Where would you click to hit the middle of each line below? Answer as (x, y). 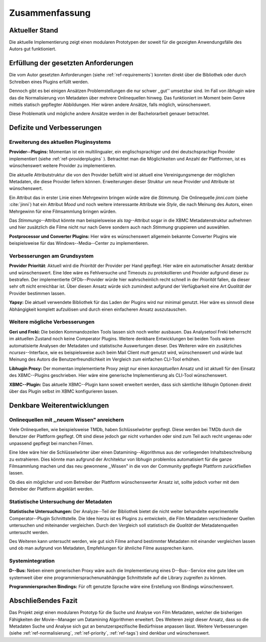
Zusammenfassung (50, 13)
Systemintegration (32, 561)
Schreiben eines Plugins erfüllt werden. (49, 82)
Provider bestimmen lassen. (37, 293)
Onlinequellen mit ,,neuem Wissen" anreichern (66, 420)
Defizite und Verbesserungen (55, 128)
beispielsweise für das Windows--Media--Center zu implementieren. (79, 243)
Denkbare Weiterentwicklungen (59, 405)
